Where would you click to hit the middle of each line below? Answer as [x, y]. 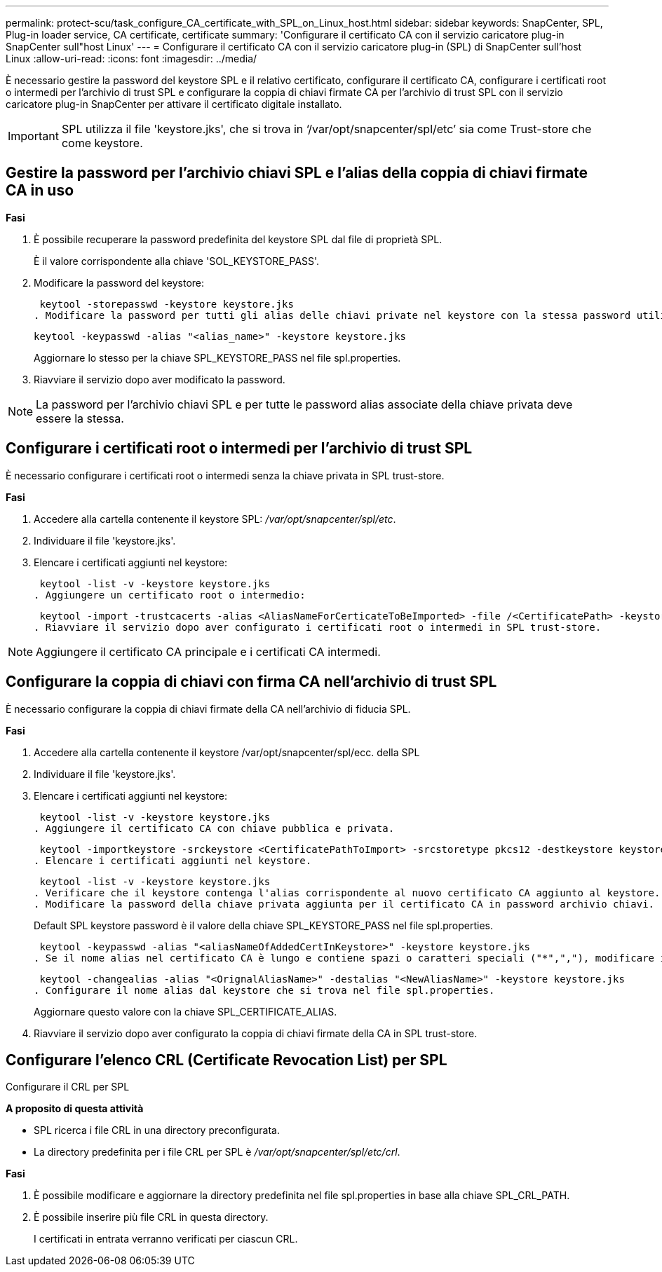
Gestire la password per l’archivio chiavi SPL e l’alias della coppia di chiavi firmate [297, 173]
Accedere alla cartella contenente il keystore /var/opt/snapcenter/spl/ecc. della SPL [227, 752]
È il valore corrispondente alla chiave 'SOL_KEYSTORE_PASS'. [177, 261]
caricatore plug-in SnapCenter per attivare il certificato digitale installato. [174, 104]
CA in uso [40, 191]
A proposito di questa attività [75, 1109]
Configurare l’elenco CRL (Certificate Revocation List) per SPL [227, 1060]
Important [33, 136]
